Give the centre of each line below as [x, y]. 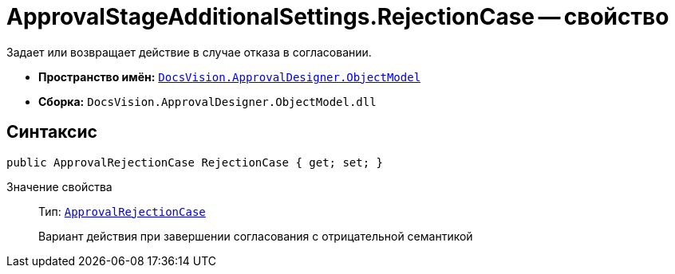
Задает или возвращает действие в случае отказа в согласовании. [189, 52]
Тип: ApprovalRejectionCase [122, 211]
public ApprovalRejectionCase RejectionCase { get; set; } [195, 162]
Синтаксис [52, 132]
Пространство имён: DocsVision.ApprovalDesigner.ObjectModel [230, 76]
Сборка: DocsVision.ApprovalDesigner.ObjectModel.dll [207, 101]
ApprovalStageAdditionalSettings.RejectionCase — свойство [338, 17]
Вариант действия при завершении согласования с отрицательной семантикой [256, 236]
